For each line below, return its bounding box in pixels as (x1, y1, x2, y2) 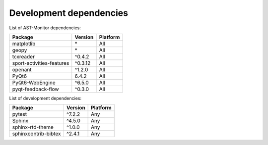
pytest (12, 111, 27, 118)
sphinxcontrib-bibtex (12, 130, 62, 137)
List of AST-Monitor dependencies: (9, 25, 81, 31)
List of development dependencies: (9, 95, 82, 101)
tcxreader (12, 53, 35, 60)
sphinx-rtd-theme (12, 124, 54, 131)
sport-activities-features (12, 59, 69, 66)
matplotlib (12, 40, 36, 47)
